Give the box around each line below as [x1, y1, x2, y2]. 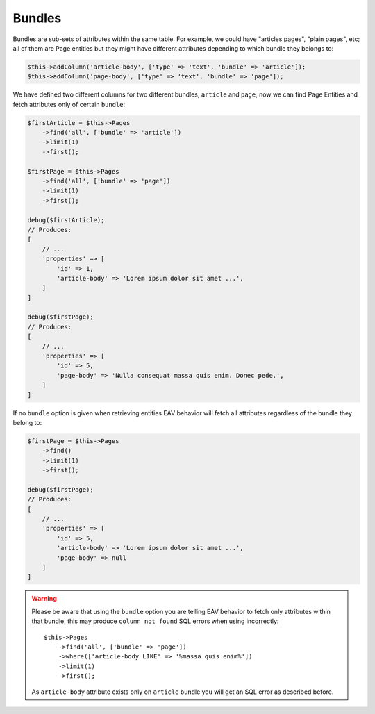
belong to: [12, 418, 42, 426]
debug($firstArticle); [27, 216, 105, 224]
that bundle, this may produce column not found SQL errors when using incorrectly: [31, 617, 279, 625]
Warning [31, 595, 57, 603]
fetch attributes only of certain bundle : [12, 100, 126, 108]
